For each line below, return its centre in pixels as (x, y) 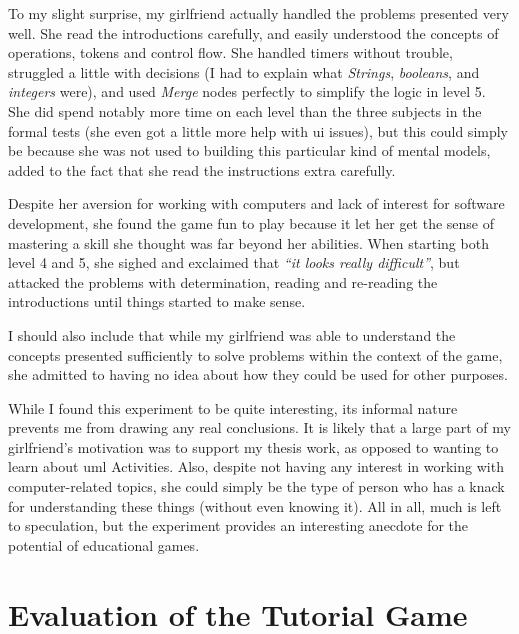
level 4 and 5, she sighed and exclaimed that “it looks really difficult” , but (234, 262)
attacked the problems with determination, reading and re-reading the (223, 281)
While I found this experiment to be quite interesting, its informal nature (233, 407)
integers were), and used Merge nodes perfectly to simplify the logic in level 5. (247, 91)
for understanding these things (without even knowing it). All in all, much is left (255, 505)
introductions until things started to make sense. (157, 301)
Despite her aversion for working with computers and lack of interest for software (256, 203)
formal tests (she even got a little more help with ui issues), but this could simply (258, 130)
